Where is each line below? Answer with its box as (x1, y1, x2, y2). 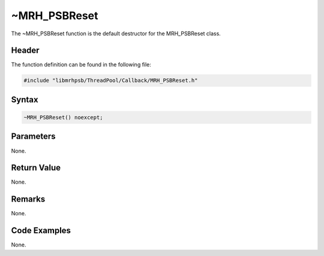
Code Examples (11, 225, 71, 236)
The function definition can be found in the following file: (11, 61, 151, 68)
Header (11, 45, 40, 56)
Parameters (11, 132, 56, 142)
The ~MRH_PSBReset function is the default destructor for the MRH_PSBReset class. (11, 30, 221, 37)
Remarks (11, 194, 46, 205)
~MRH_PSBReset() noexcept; (23, 114, 103, 121)
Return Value (11, 163, 61, 173)
